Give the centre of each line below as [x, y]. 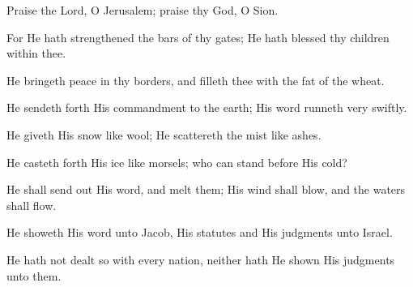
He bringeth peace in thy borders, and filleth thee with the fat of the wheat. [196, 80]
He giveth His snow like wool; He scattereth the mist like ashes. [164, 134]
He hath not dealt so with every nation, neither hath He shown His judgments [201, 259]
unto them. [34, 275]
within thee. [36, 53]
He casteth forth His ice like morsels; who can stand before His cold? [177, 162]
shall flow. [32, 205]
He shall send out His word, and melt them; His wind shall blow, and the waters [206, 189]
